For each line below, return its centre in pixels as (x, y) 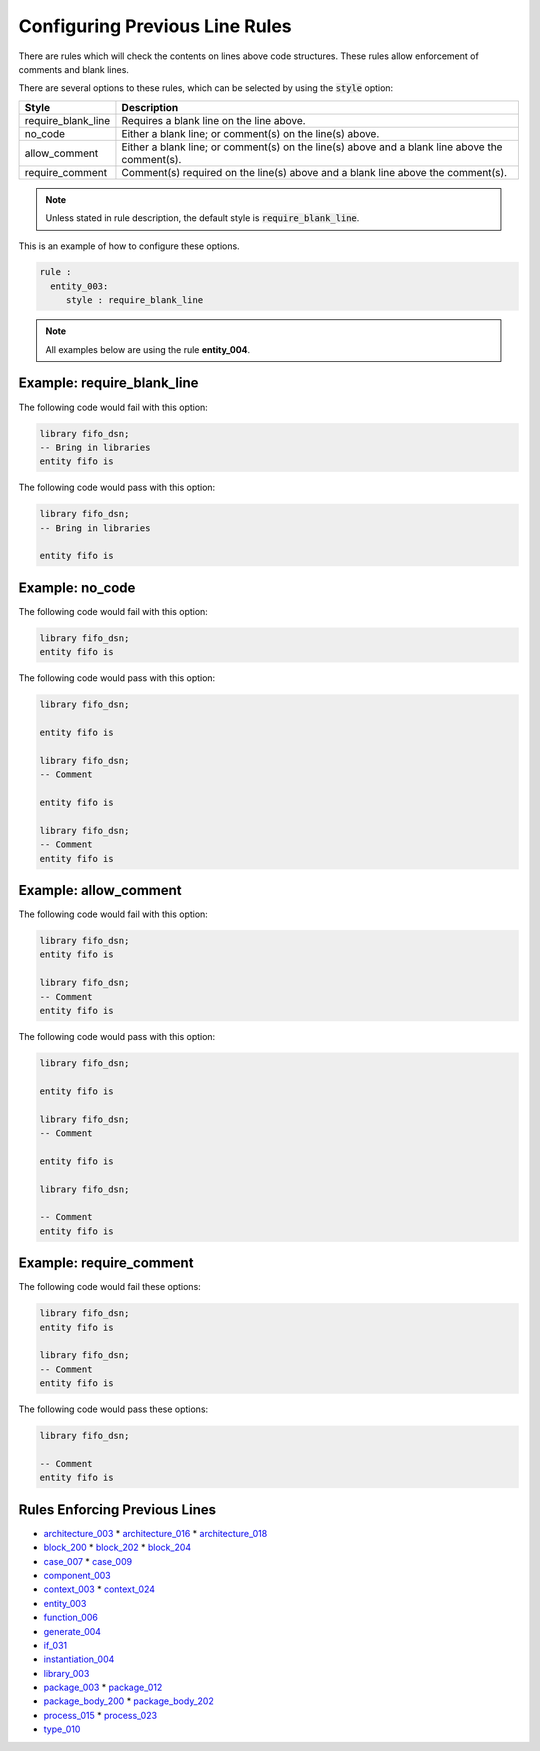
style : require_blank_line (134, 300)
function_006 (71, 1617)
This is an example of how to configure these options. (129, 246)
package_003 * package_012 (103, 1687)
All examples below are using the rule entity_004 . (148, 349)
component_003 (77, 1575)
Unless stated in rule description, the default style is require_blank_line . (202, 218)
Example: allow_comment (100, 890)
